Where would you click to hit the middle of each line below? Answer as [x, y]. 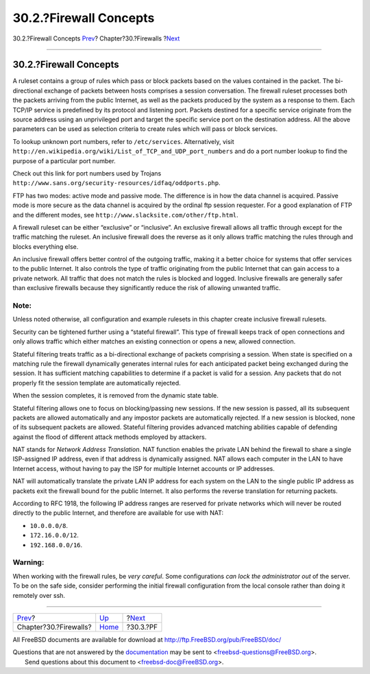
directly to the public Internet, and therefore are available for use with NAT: [118, 513]
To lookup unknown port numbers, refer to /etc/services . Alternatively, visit [123, 141]
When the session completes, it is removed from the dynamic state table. [116, 396]
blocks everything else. [46, 246]
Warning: [28, 562]
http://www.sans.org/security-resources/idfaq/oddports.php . [116, 183]
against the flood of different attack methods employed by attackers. [110, 437]
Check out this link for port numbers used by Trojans [87, 173]
